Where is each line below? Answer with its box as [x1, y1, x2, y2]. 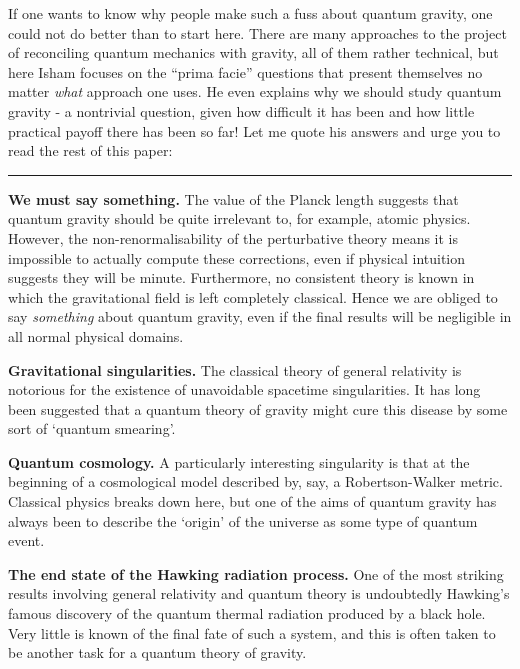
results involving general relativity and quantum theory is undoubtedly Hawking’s [8, 583, 510, 604]
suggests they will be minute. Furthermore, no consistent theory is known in [8, 267, 475, 288]
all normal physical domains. [8, 325, 184, 346]
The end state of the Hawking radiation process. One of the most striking [8, 563, 504, 584]
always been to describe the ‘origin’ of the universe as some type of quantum [8, 510, 478, 531]
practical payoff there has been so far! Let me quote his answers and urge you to [8, 120, 501, 141]
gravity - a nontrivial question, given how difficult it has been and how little [8, 100, 475, 121]
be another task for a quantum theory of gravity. [8, 642, 307, 663]
